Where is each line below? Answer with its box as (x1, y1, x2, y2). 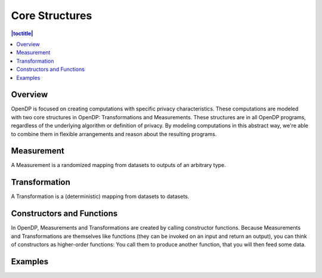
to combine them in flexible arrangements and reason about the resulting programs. (11, 130, 217, 137)
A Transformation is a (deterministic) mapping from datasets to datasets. (11, 193, 190, 200)
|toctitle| (11, 30, 33, 37)
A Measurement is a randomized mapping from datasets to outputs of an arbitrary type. (11, 162, 226, 169)
